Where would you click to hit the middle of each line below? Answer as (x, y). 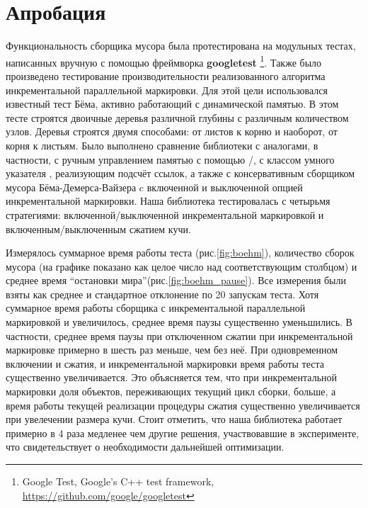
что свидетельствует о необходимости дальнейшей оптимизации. (145, 447)
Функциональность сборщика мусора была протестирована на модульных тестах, (181, 46)
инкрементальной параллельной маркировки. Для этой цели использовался (167, 90)
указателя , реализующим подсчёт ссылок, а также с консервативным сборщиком (180, 173)
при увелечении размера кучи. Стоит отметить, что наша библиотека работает (174, 419)
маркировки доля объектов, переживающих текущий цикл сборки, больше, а (171, 391)
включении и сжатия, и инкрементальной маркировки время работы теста (165, 363)
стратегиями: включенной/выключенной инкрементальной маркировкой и (165, 214)
